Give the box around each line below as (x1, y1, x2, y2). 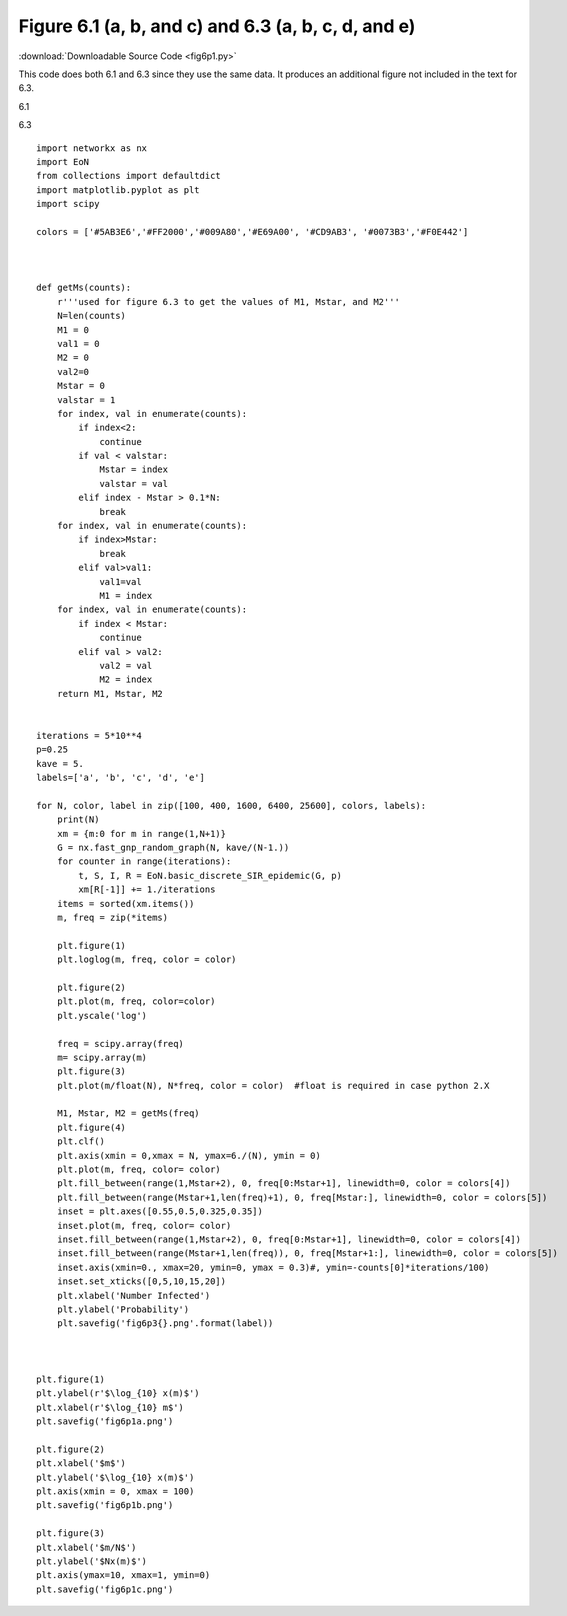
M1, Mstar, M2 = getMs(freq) (56, 1108, 200, 1119)
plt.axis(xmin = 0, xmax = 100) (36, 1486, 195, 1497)
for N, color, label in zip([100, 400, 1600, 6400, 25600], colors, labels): (36, 800, 427, 811)
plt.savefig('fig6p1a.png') (36, 1416, 174, 1427)
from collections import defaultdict (36, 170, 222, 182)
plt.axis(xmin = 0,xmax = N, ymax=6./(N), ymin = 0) (56, 1150, 322, 1161)
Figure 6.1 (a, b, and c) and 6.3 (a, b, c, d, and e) (18, 15, 416, 37)
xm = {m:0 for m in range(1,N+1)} (56, 828, 227, 839)
